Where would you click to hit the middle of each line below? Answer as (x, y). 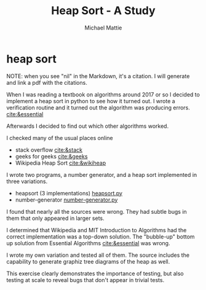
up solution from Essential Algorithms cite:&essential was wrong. (88, 243)
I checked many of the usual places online (60, 138)
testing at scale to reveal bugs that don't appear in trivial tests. (85, 280)
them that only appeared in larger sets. (55, 218)
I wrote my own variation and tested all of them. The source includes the (98, 255)
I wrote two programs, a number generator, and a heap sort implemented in (102, 174)
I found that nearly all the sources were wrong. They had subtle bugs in (97, 211)
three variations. (27, 181)
